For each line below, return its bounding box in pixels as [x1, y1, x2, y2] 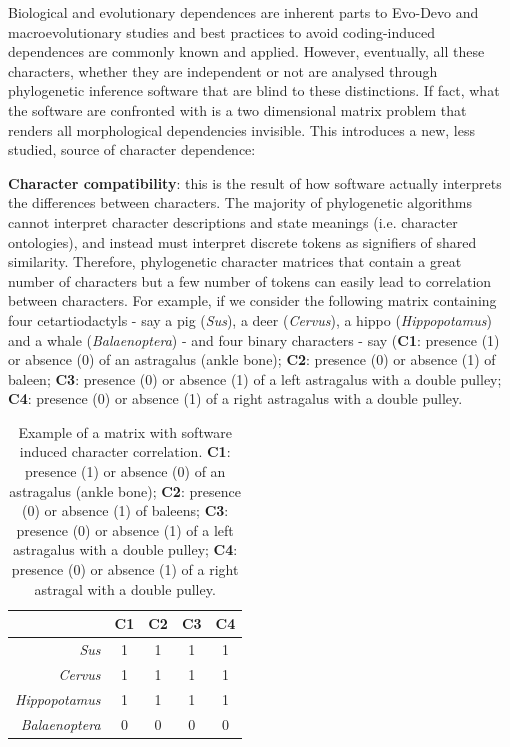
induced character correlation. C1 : [19, 441, 231, 462]
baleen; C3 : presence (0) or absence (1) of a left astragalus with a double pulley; [8, 368, 502, 389]
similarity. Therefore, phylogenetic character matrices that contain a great [8, 251, 462, 272]
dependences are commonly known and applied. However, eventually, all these [8, 41, 485, 62]
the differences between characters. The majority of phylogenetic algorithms [8, 192, 472, 213]
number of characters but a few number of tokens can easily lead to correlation [8, 270, 492, 291]
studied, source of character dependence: [8, 139, 256, 160]
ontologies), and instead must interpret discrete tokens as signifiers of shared [8, 231, 477, 252]
